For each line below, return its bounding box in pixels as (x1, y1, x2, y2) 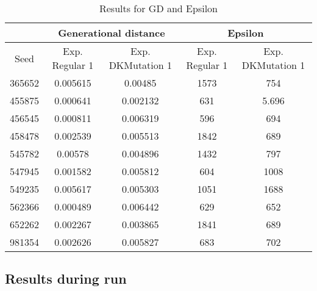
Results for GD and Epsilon (99, 1, 218, 15)
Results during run (5, 269, 127, 288)
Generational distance (58, 26, 165, 40)
